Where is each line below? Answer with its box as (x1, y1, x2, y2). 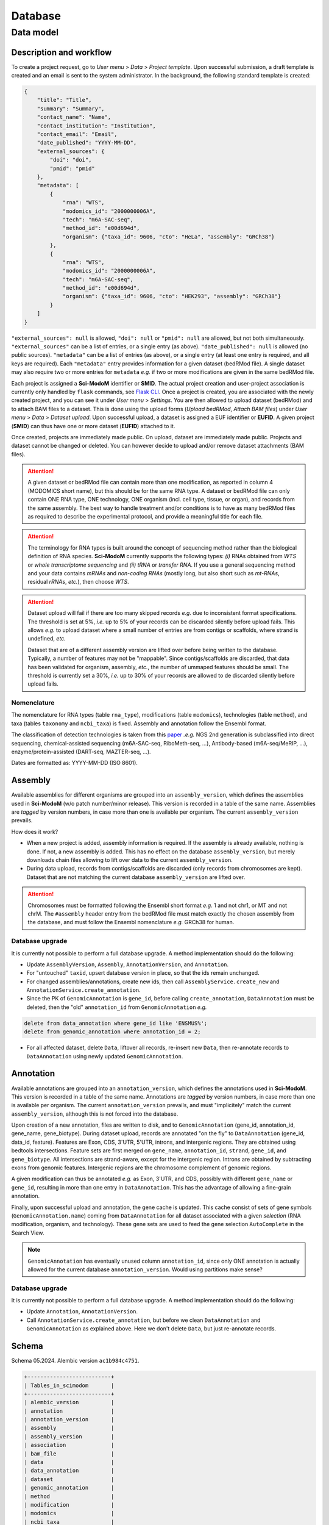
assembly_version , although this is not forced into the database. (11, 1110, 179, 1118)
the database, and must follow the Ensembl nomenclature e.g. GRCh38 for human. (27, 919, 235, 926)
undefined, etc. (27, 635, 66, 642)
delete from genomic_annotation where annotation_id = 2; (24, 1028, 201, 1035)
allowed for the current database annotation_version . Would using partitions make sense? (27, 1266, 263, 1273)
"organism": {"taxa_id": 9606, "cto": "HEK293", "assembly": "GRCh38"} (62, 293, 281, 300)
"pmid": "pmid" (49, 165, 96, 172)
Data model (11, 27, 59, 38)
